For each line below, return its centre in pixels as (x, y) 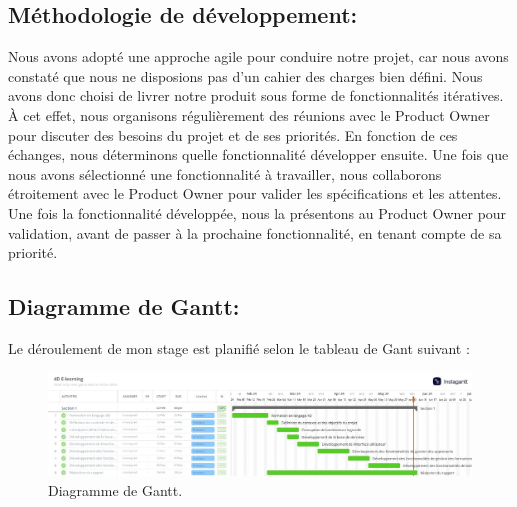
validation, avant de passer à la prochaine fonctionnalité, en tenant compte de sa (255, 232)
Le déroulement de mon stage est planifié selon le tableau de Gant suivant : (239, 347)
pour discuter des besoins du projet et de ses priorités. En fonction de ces (233, 134)
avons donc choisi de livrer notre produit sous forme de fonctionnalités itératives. (256, 95)
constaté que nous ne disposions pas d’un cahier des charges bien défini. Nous (245, 75)
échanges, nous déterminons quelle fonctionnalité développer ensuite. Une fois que (258, 154)
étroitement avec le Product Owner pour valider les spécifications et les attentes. (255, 193)
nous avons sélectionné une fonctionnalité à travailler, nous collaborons (225, 173)
